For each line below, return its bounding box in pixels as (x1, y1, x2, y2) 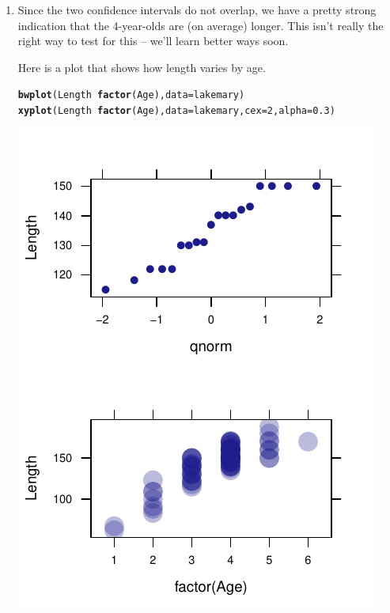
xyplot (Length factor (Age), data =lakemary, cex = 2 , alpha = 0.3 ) (17, 105, 335, 117)
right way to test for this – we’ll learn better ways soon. (17, 32, 289, 49)
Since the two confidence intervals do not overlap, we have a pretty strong (17, 2, 377, 17)
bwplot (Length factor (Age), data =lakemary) (17, 89, 245, 101)
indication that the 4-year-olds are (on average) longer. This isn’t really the (17, 17, 384, 33)
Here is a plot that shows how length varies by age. (17, 59, 266, 75)
